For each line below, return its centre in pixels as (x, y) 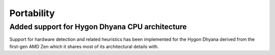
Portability (32, 13)
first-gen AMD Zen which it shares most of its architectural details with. (84, 46)
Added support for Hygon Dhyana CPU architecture (98, 27)
